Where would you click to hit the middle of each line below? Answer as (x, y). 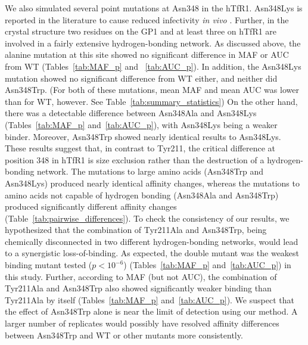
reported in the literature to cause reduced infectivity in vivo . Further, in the (147, 19)
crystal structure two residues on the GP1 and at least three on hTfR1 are (141, 31)
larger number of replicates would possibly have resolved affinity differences (142, 323)
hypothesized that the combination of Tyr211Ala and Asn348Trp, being (136, 230)
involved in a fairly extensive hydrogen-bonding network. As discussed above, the (153, 43)
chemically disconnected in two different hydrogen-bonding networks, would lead (152, 241)
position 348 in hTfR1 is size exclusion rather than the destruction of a (135, 159)
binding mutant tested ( (49, 265)
